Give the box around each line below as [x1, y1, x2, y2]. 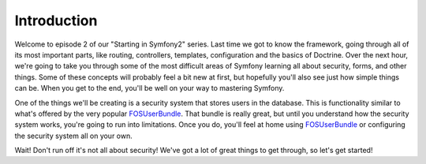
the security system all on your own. [14, 131, 133, 140]
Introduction [14, 12, 98, 29]
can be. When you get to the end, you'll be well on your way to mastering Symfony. [14, 84, 285, 93]
